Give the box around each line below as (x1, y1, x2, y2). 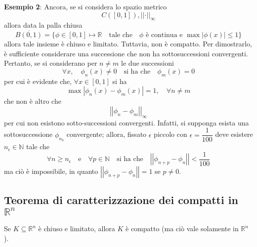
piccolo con (154, 129, 187, 139)
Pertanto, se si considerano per (4, 58, 97, 68)
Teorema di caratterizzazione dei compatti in (4, 192, 238, 207)
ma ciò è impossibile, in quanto (4, 166, 98, 176)
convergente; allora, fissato (66, 129, 147, 139)
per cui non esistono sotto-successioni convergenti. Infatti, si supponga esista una (4, 117, 249, 127)
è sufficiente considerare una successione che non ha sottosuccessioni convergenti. (4, 48, 248, 58)
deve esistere (215, 129, 253, 139)
